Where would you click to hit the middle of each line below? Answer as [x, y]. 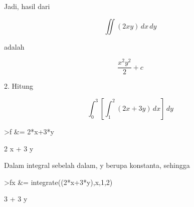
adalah [14, 46]
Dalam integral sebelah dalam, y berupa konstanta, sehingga [97, 165]
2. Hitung [19, 86]
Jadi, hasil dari [27, 6]
